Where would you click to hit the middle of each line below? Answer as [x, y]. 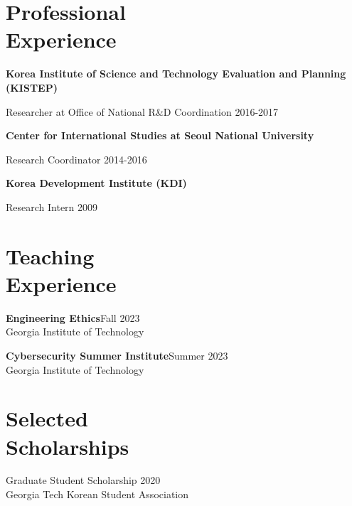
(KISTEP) [32, 87]
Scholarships [68, 446]
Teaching [50, 255]
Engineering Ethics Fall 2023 [73, 317]
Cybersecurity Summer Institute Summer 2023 [117, 355]
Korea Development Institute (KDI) [96, 183]
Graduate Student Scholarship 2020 [83, 480]
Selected [47, 418]
